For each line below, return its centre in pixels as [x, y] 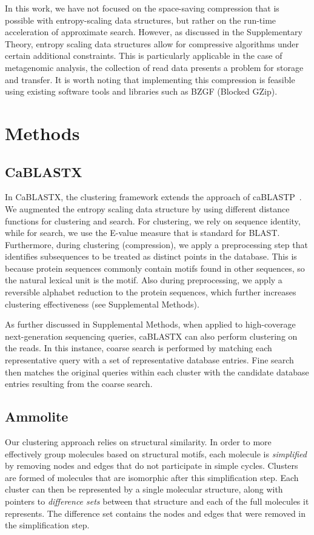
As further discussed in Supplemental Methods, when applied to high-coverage [150, 324]
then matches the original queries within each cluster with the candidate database [157, 372]
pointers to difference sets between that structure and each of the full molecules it [157, 501]
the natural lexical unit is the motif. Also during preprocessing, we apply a [144, 280]
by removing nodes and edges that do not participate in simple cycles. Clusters [152, 466]
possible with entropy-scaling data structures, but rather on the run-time [141, 20]
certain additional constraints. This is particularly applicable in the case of [144, 56]
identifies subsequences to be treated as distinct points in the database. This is [151, 256]
